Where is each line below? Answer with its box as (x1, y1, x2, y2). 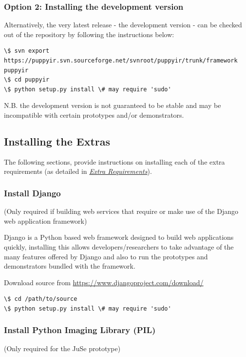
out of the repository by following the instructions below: (4, 29, 174, 39)
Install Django (4, 187, 61, 199)
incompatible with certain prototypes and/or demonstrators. (4, 109, 184, 120)
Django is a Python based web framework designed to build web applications (4, 232, 234, 242)
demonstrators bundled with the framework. (4, 261, 135, 271)
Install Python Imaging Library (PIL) (4, 324, 156, 336)
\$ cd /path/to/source (4, 295, 77, 303)
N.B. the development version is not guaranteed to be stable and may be (4, 100, 221, 110)
